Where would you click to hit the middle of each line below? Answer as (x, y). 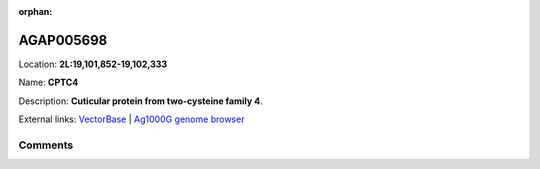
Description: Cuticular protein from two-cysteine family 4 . (141, 101)
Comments (46, 145)
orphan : (35, 11)
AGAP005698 (63, 40)
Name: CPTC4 (48, 82)
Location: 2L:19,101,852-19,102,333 (93, 64)
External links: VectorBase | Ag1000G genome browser (131, 119)
